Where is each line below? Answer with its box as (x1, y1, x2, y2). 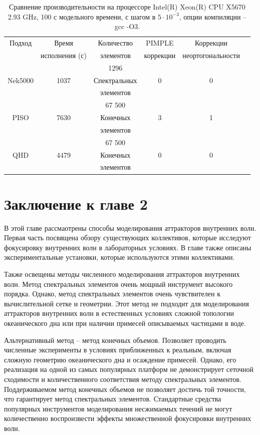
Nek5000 (8, 75, 34, 85)
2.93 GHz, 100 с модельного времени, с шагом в (8, 11, 156, 22)
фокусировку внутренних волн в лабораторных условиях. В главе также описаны (4, 242, 251, 252)
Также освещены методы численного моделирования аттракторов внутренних (4, 269, 240, 279)
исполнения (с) (41, 50, 87, 60)
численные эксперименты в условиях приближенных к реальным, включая (4, 344, 231, 355)
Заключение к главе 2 (4, 193, 148, 214)
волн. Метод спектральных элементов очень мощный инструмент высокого (4, 278, 233, 289)
